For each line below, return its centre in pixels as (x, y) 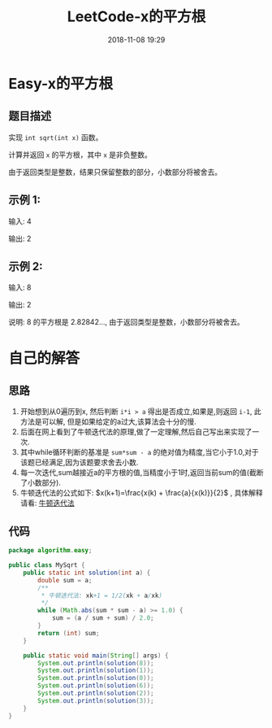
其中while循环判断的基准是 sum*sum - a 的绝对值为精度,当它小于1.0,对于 (140, 452)
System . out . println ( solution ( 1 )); (96, 671)
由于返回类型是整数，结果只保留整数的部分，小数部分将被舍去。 (115, 172)
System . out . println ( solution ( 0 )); (96, 678)
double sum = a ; (65, 580)
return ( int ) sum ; (69, 633)
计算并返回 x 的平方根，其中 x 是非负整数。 (80, 155)
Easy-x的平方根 (61, 83)
